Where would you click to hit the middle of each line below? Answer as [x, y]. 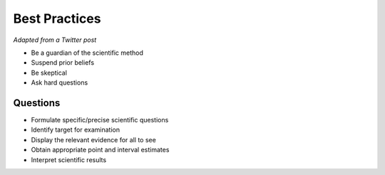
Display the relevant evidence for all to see [93, 139]
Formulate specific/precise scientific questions [100, 120]
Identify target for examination [76, 130]
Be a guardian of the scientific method [87, 53]
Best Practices [57, 18]
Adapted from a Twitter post [55, 40]
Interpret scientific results [69, 159]
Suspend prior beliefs [63, 63]
